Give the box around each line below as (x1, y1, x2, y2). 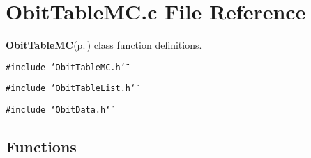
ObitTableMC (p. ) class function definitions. (6, 38, 202, 52)
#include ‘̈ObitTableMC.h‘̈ (6, 62, 126, 72)
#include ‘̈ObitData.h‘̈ (6, 105, 111, 116)
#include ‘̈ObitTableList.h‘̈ (6, 84, 136, 94)
